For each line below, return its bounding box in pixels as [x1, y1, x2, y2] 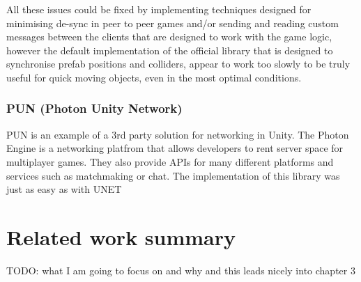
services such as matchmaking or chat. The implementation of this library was [6, 168, 340, 182]
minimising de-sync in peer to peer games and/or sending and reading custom [6, 15, 339, 30]
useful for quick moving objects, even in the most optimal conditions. [6, 70, 302, 84]
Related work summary [6, 222, 236, 251]
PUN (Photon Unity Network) [6, 100, 183, 117]
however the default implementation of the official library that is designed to [6, 42, 333, 57]
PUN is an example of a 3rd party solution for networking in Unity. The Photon [6, 127, 349, 141]
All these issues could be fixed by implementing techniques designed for [6, 2, 312, 16]
